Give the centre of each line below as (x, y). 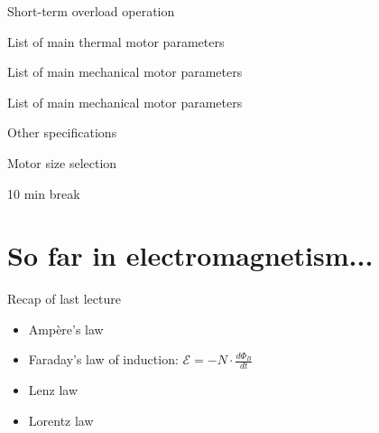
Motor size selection (62, 162)
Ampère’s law (66, 329)
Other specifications (62, 132)
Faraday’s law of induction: (103, 359)
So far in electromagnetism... (190, 255)
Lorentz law (61, 420)
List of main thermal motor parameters (116, 41)
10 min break (44, 193)
